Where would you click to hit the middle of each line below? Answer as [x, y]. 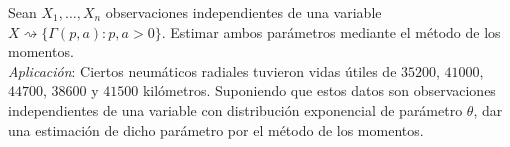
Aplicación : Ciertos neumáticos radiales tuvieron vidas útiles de [202, 70]
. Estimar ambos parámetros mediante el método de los [331, 31]
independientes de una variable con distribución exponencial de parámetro [235, 109]
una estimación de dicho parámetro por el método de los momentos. [216, 129]
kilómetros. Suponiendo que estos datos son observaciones [319, 90]
